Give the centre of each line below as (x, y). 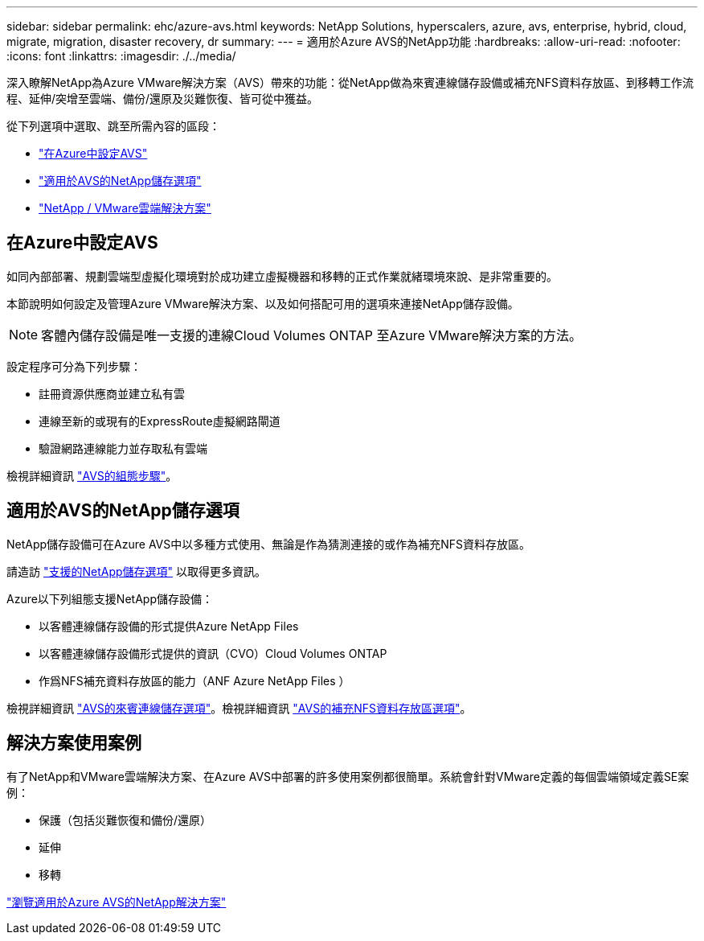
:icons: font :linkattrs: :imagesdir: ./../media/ (121, 56)
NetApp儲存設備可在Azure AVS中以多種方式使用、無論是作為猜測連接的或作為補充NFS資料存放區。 (269, 544)
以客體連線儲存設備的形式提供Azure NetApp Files (169, 626)
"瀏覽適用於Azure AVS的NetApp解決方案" (117, 902)
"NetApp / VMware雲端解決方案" (125, 208)
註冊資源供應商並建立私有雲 (112, 393)
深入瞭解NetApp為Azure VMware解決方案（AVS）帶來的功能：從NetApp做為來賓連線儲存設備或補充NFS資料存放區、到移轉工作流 (350, 82)
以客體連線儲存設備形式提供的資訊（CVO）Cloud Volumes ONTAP (213, 653)
